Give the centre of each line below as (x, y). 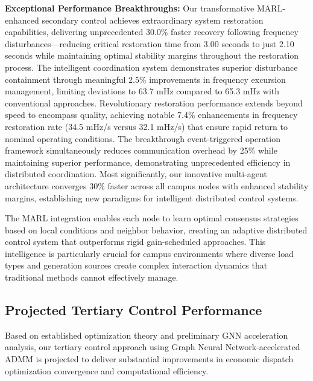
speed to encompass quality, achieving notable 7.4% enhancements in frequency (151, 115)
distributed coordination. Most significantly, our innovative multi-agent (136, 174)
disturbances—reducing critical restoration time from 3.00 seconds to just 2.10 (150, 43)
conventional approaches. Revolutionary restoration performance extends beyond (154, 103)
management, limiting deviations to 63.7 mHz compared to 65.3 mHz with (142, 91)
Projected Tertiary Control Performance (134, 310)
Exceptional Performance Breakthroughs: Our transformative (130, 8)
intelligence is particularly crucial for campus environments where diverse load (149, 253)
